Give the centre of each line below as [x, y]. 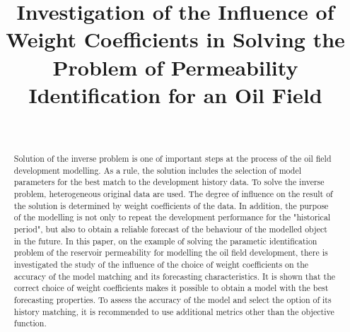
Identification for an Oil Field [175, 94]
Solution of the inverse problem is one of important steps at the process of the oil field [173, 159]
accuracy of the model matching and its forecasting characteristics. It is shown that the [175, 276]
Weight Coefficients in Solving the [175, 39]
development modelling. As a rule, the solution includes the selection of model [158, 170]
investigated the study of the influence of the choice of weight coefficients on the [161, 264]
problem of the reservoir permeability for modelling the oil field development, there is [171, 253]
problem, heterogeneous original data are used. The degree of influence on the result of [173, 194]
